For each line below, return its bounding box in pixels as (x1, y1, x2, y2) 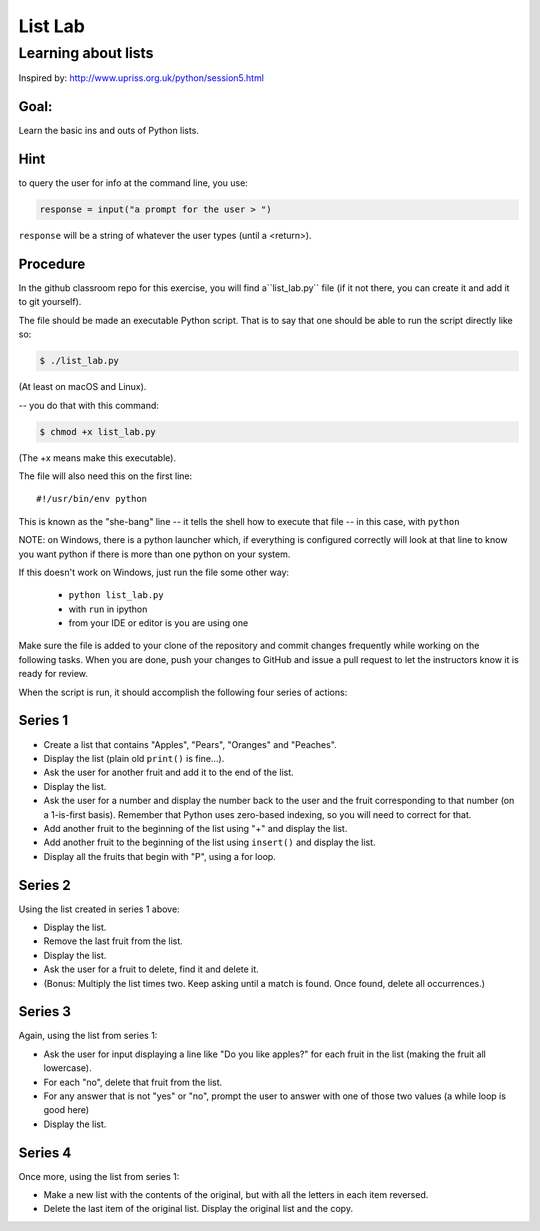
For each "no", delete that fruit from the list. (43, 1076, 223, 1088)
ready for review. (18, 668, 89, 680)
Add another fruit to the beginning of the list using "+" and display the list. (43, 822, 348, 834)
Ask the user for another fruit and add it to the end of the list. (43, 766, 294, 779)
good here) (43, 1104, 90, 1116)
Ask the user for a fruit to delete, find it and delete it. (43, 963, 259, 975)
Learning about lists (18, 44, 154, 62)
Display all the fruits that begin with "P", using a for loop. (43, 850, 277, 862)
